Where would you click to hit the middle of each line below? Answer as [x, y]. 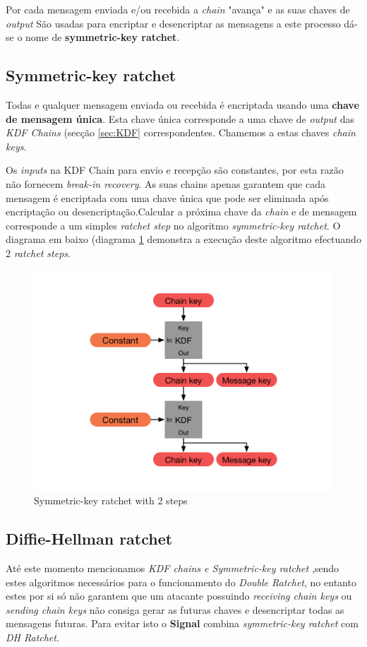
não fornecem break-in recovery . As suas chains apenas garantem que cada [166, 183]
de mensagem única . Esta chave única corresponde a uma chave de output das [180, 118]
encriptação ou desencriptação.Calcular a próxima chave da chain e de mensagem [181, 212]
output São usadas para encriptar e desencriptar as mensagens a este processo [173, 23]
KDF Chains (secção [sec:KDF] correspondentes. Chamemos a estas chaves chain [181, 132]
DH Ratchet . [32, 637]
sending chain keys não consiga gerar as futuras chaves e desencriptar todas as [175, 609]
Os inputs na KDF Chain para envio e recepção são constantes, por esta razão [175, 170]
